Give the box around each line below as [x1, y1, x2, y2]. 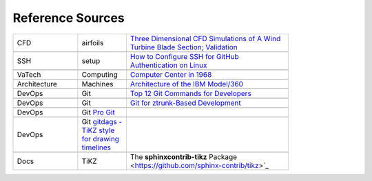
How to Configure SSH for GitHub [130, 51, 239, 61]
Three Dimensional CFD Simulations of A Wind [130, 34, 281, 43]
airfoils [81, 38, 104, 47]
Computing [81, 69, 118, 79]
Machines [81, 79, 114, 88]
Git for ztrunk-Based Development [130, 98, 241, 108]
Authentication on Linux [130, 60, 207, 70]
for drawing [81, 134, 120, 143]
